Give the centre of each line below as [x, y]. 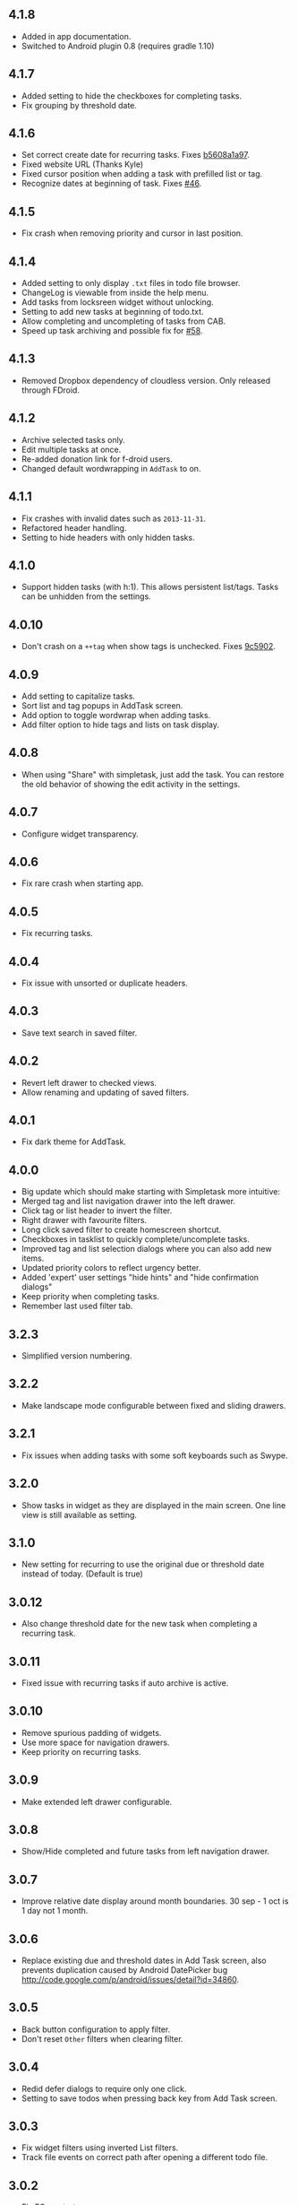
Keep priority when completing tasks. [90, 1297]
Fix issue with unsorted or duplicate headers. [105, 983]
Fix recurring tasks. [57, 933]
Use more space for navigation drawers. [95, 1742]
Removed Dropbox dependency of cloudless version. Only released [146, 380]
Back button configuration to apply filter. [96, 2029]
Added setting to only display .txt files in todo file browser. [131, 283]
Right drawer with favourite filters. [84, 1220]
